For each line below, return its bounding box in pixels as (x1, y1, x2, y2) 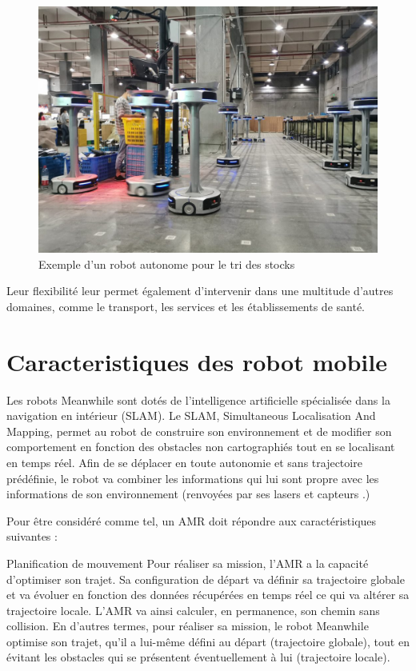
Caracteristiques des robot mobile (6, 345, 387, 377)
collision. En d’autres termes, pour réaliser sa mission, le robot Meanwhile (6, 617, 369, 634)
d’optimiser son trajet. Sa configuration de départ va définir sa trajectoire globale (6, 570, 405, 587)
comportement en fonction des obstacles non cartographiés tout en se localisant (6, 438, 395, 455)
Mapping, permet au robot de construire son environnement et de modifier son (6, 422, 392, 439)
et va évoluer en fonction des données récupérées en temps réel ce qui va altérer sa (6, 586, 410, 603)
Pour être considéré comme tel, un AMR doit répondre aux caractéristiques (6, 512, 377, 529)
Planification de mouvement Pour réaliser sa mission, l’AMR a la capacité (6, 554, 369, 571)
